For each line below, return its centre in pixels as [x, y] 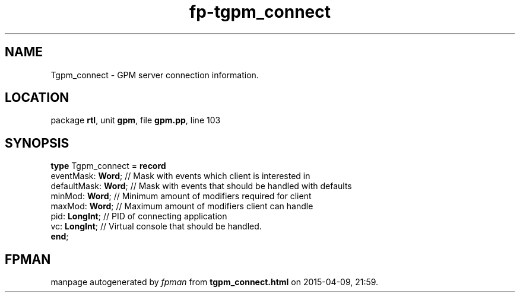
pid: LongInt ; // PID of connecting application [139, 216]
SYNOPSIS [37, 143]
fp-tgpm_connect [260, 12]
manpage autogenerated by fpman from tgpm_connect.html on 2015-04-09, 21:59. [215, 282]
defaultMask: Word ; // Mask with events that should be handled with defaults [201, 186]
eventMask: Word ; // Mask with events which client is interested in [180, 176]
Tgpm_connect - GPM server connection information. [155, 75]
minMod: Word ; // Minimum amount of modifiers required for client [181, 196]
